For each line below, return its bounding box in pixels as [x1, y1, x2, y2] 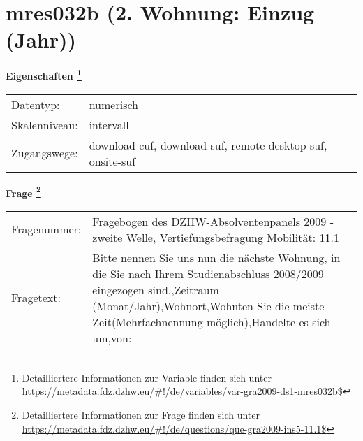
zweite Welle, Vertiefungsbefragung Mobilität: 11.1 [92, 229, 339, 245]
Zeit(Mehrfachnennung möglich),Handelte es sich [92, 313, 331, 330]
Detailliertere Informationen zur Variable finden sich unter [22, 370, 272, 384]
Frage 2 [6, 183, 41, 200]
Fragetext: [11, 289, 61, 306]
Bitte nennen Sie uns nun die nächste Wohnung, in [92, 249, 341, 266]
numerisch [89, 96, 138, 113]
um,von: [92, 329, 132, 346]
